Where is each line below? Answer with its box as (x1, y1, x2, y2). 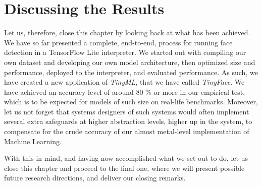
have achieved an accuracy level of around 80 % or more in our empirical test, (4, 86, 245, 97)
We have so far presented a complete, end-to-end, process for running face (4, 37, 233, 47)
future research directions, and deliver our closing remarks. (4, 172, 186, 183)
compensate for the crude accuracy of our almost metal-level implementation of (4, 126, 249, 137)
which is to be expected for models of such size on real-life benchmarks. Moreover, (4, 96, 258, 107)
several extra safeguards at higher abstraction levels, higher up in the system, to (4, 116, 252, 127)
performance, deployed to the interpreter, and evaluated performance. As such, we (4, 67, 258, 77)
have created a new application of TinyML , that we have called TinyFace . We (4, 77, 245, 87)
